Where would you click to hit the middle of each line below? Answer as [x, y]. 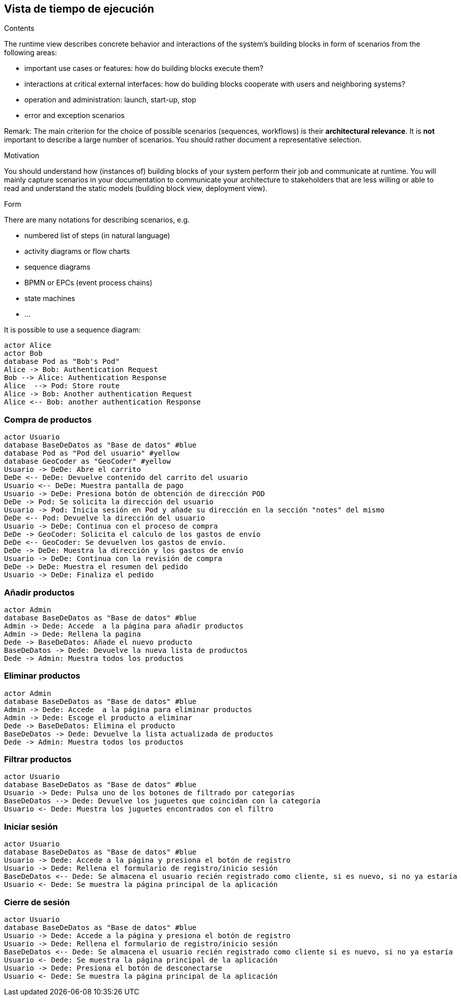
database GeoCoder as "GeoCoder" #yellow [87, 461]
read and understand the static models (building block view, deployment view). [136, 189]
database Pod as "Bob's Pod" [62, 362]
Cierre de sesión [37, 902]
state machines [50, 299]
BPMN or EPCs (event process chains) [88, 283]
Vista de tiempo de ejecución [79, 9]
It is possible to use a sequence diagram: [73, 330]
